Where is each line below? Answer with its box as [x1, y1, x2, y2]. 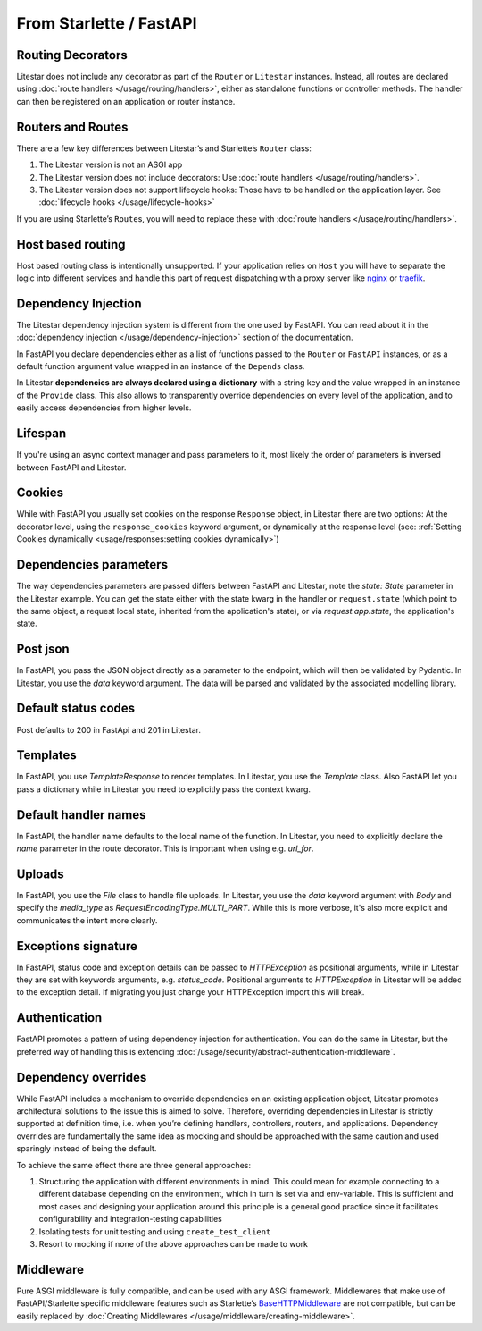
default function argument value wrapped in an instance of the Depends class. [16, 361, 305, 372]
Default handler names [16, 807, 146, 822]
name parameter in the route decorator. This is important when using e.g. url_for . [16, 843, 314, 854]
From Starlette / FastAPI [16, 13, 197, 33]
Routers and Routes [16, 119, 129, 134]
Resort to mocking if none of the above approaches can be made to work [38, 1238, 308, 1249]
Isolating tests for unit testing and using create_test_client [38, 1226, 271, 1237]
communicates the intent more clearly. [16, 914, 158, 925]
